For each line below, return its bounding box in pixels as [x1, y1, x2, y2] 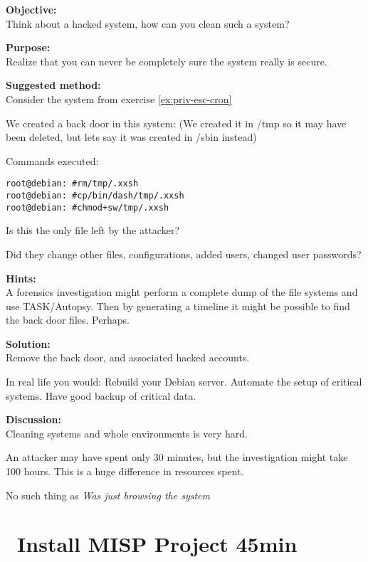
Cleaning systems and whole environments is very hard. [6, 425, 248, 440]
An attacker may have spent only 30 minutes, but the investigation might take [6, 450, 348, 465]
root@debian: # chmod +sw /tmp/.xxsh [6, 202, 169, 213]
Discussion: [6, 412, 61, 427]
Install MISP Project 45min [17, 529, 298, 558]
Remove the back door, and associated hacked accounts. [6, 350, 250, 365]
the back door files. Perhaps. [6, 312, 130, 327]
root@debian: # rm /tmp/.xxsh [6, 179, 139, 189]
